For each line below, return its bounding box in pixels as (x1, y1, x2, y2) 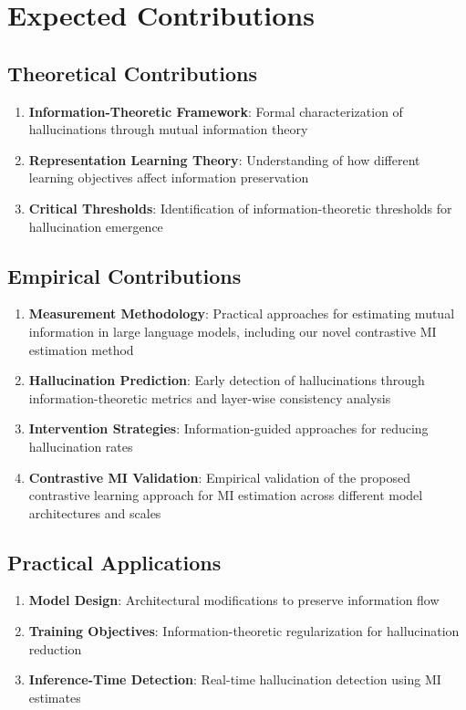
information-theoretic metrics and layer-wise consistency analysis (28, 388, 391, 407)
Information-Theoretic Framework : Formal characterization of (28, 101, 403, 120)
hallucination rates (28, 436, 133, 455)
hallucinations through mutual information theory (28, 120, 308, 139)
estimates (28, 687, 81, 706)
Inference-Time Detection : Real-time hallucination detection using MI (28, 670, 441, 689)
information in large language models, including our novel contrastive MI (28, 321, 437, 340)
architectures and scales (28, 503, 161, 522)
